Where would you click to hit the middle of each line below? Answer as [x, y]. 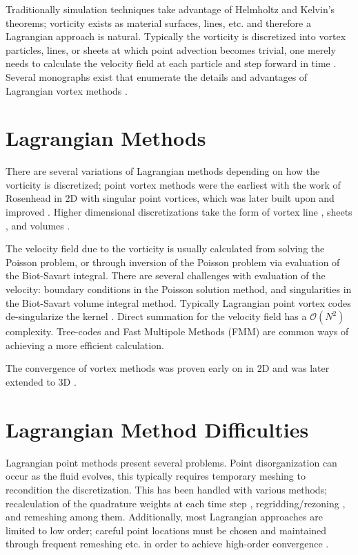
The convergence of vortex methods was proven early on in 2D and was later [168, 368]
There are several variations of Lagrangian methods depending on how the [163, 171]
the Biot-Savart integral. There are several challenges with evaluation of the [166, 275]
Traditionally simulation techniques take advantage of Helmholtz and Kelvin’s [170, 9]
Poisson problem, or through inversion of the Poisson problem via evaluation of [173, 262]
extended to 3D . [41, 382]
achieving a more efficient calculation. [85, 345]
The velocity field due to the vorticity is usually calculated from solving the [165, 248]
